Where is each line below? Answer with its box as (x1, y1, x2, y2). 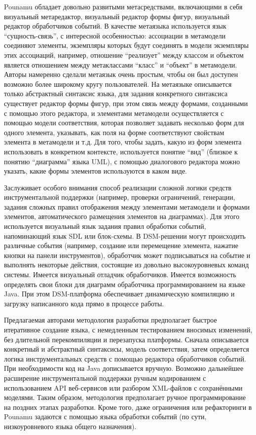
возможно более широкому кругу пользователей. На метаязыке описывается (4, 78, 232, 89)
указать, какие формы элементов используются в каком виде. (4, 166, 187, 176)
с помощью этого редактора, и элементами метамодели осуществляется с (4, 108, 224, 118)
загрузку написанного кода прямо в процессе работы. (4, 298, 164, 308)
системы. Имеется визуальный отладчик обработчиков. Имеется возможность (4, 269, 236, 280)
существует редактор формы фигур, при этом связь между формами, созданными (4, 98, 248, 108)
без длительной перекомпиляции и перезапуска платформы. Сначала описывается (4, 334, 249, 344)
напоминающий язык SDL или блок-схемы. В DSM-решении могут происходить (4, 230, 246, 241)
